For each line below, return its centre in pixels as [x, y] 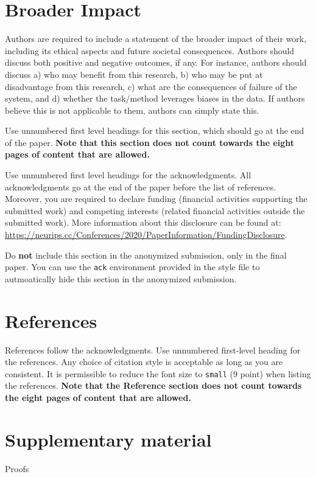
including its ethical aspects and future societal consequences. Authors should [150, 50]
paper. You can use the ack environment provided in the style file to [132, 267]
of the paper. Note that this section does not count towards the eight [150, 142]
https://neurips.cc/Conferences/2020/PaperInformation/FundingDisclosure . [146, 235]
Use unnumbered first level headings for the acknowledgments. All [128, 175]
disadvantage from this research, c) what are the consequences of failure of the [151, 86]
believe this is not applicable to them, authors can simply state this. [132, 110]
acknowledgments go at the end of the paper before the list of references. [141, 186]
